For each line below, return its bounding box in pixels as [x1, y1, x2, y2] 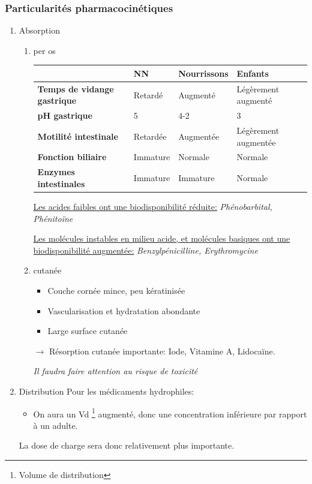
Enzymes [37, 166, 75, 178]
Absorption [19, 24, 60, 37]
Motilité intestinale [37, 130, 118, 142]
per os [33, 44, 56, 56]
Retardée [133, 130, 167, 142]
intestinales [37, 177, 85, 190]
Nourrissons [178, 67, 229, 79]
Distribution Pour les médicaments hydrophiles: [19, 384, 194, 397]
